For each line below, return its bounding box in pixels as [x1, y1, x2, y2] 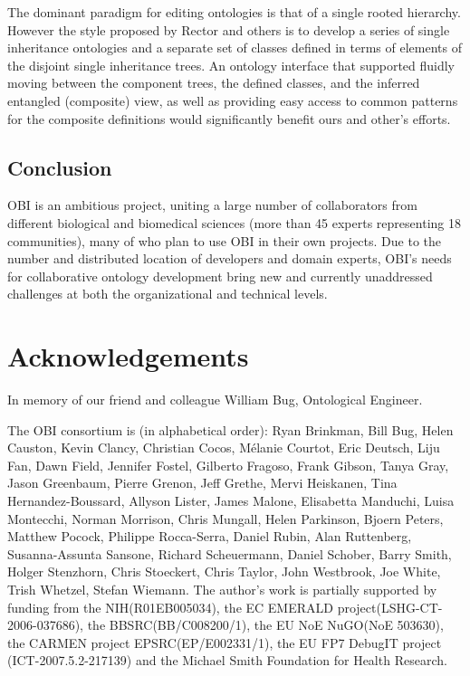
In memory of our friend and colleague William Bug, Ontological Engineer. [7, 390, 423, 409]
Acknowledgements [7, 338, 249, 375]
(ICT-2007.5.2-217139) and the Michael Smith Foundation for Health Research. [7, 651, 447, 670]
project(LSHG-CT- [337, 597, 443, 616]
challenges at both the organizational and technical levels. [7, 284, 328, 303]
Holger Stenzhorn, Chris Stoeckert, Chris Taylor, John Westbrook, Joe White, [7, 562, 441, 581]
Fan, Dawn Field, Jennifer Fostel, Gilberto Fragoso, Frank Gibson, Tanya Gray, [7, 455, 449, 474]
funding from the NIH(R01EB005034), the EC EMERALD [7, 597, 333, 616]
